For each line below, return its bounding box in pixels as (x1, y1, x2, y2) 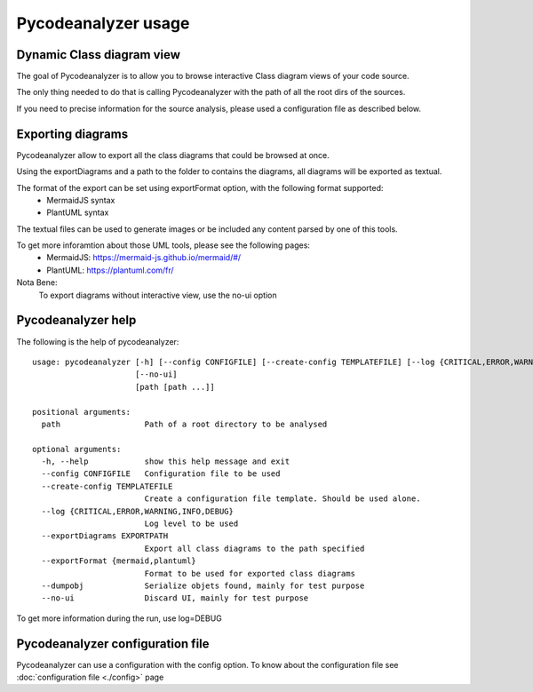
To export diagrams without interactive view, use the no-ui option (38, 290, 277, 300)
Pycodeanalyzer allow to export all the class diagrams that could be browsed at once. (16, 149, 330, 160)
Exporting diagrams (16, 126, 129, 141)
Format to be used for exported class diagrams (144, 569, 355, 578)
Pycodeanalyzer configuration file (16, 636, 210, 651)
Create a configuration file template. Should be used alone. (144, 494, 421, 504)
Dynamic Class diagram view (16, 47, 181, 62)
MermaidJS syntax (46, 195, 115, 205)
